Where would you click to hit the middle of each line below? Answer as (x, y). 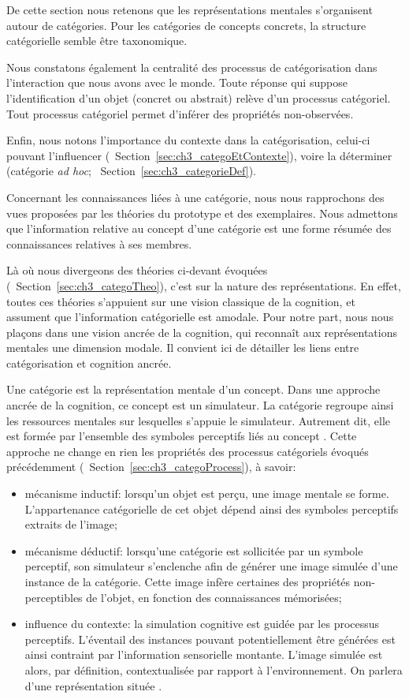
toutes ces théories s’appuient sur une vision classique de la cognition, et (181, 301)
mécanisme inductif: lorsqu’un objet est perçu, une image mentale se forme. (207, 493)
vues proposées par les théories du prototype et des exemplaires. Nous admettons (202, 213)
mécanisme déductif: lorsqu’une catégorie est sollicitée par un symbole (194, 550)
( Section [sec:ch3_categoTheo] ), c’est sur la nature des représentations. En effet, (204, 285)
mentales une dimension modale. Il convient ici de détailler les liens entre (183, 348)
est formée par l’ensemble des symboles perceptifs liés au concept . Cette (182, 436)
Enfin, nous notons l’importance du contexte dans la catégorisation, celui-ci (188, 140)
